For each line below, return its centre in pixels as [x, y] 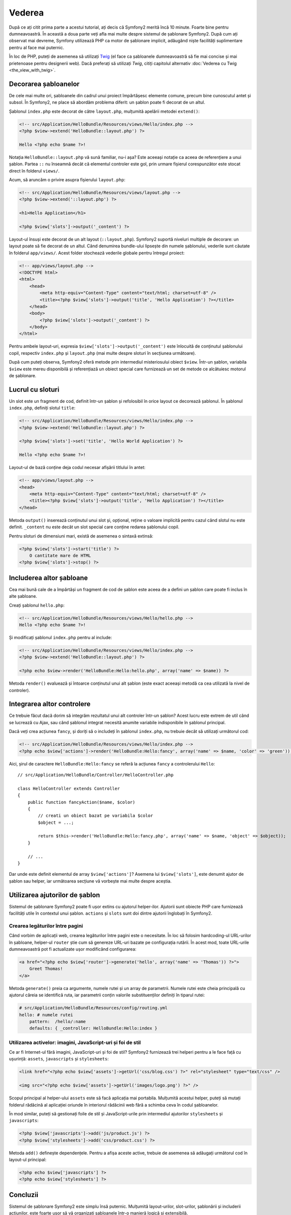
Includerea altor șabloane [48, 578]
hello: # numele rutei [46, 1015]
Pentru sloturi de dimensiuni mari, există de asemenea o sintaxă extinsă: [81, 536]
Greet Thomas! [46, 969]
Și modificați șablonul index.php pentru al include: [61, 637]
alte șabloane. [23, 596]
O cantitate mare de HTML [60, 555]
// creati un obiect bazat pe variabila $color [96, 816]
